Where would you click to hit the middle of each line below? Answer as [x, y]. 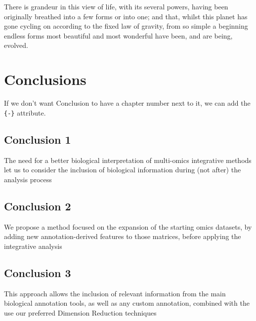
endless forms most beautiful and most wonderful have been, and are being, [118, 35]
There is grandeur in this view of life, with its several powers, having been [116, 6]
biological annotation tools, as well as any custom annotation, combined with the [127, 303]
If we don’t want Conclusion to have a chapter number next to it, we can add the [127, 103]
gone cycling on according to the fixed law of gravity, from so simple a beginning [126, 26]
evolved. [16, 45]
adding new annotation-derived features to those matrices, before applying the [123, 236]
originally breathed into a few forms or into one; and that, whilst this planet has [126, 16]
